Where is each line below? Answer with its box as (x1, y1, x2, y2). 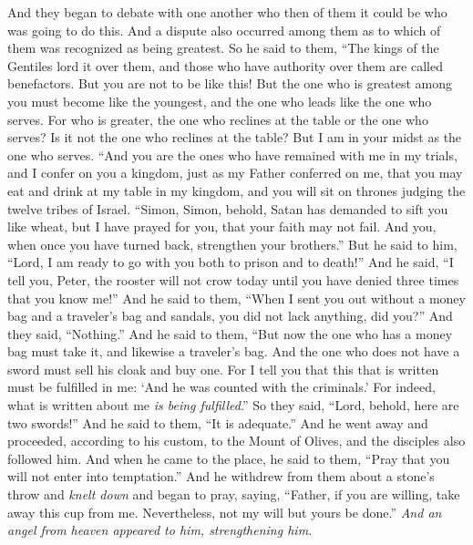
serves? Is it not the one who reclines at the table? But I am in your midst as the (7, 128, 462, 147)
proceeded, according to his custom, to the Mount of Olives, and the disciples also (7, 431, 466, 450)
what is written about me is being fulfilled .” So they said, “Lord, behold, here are (7, 396, 459, 415)
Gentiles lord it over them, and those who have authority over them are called (7, 56, 443, 75)
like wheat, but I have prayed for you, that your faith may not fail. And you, (7, 217, 437, 236)
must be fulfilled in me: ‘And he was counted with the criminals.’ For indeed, (7, 377, 436, 396)
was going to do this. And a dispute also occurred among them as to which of (7, 20, 441, 39)
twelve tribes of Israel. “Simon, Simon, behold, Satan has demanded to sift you (7, 199, 448, 218)
